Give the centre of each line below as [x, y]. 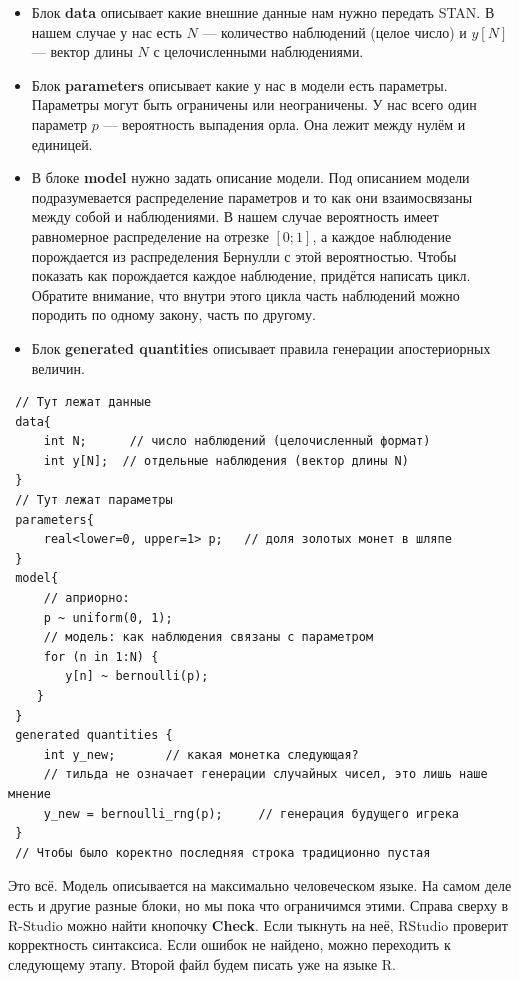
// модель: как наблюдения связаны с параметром [208, 637]
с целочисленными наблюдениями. [258, 51]
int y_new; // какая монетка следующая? [201, 754]
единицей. [62, 143]
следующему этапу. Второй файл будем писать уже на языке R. [202, 963]
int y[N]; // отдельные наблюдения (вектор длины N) [226, 460]
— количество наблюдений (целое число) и [334, 31]
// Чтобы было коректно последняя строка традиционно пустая [223, 852]
